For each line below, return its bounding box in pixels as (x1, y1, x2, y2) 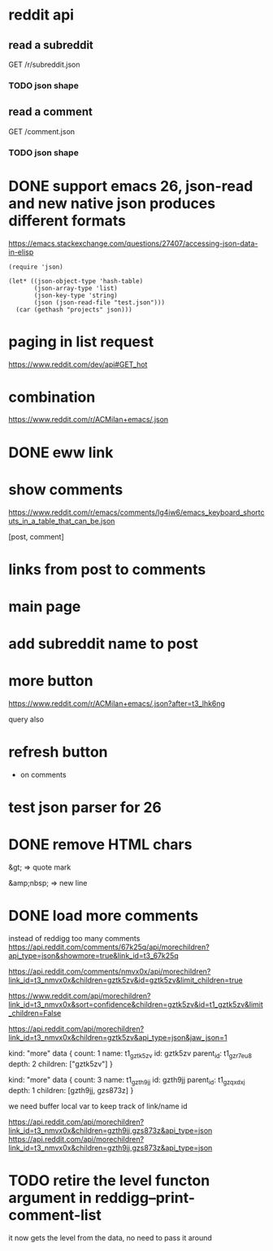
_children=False (8, 1009, 62, 1018)
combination (8, 388, 96, 406)
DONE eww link (8, 443, 114, 461)
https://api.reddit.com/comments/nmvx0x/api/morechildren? (8, 966, 211, 977)
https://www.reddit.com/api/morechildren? (8, 991, 151, 1001)
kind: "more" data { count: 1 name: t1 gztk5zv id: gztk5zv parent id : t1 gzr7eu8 (8, 1048, 252, 1060)
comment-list (8, 1205, 102, 1224)
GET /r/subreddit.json (8, 59, 80, 69)
